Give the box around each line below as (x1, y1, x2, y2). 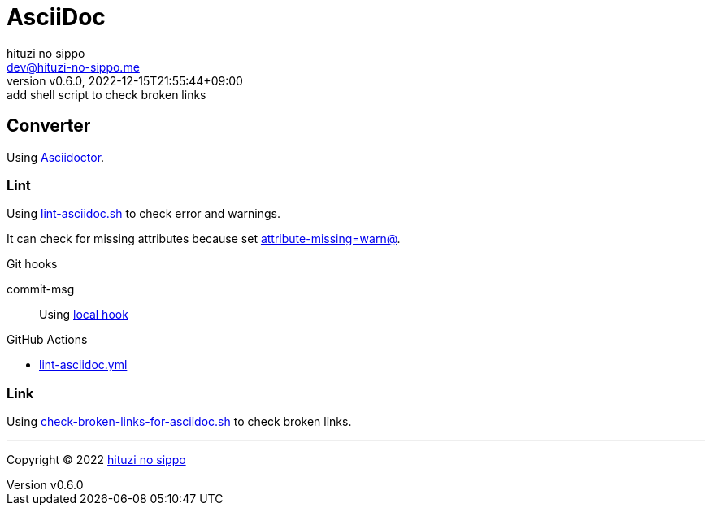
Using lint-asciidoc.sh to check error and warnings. (7, 206, 280, 221)
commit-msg (7, 282, 75, 297)
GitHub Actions (7, 332, 88, 347)
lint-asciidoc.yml (39, 358, 128, 372)
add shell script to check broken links (7, 87, 206, 102)
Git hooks (7, 257, 58, 271)
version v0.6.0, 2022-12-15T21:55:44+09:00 (7, 73, 243, 88)
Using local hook (39, 307, 128, 322)
